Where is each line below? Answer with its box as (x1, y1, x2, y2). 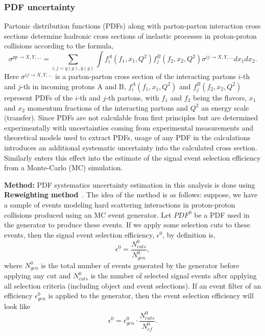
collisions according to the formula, (4, 40, 114, 51)
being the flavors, (193, 92, 247, 102)
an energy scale (201, 102, 249, 113)
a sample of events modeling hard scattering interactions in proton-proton (4, 199, 235, 210)
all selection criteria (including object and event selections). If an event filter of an (4, 280, 261, 291)
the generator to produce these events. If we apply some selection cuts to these (4, 219, 250, 230)
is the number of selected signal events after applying (90, 270, 257, 281)
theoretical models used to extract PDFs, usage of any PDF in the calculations (4, 132, 251, 143)
